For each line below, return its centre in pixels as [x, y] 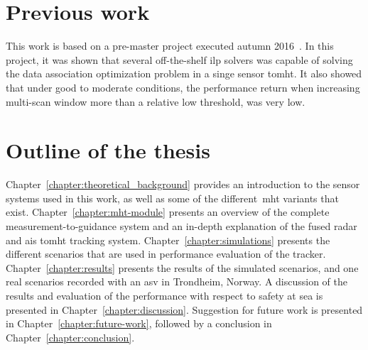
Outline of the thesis [108, 150]
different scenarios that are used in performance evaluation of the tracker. [166, 254]
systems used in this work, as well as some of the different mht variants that [172, 198]
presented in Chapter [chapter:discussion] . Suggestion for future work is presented [184, 309]
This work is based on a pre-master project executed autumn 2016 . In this [170, 46]
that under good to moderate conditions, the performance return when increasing [183, 87]
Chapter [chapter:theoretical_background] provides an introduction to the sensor [183, 184]
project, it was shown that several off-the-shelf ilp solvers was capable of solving [179, 59]
